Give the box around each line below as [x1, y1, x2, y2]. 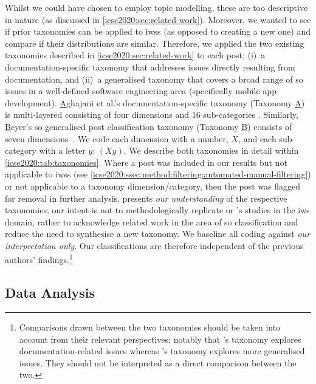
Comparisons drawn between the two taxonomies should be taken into [19, 320, 281, 333]
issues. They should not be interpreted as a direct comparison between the [19, 356, 297, 369]
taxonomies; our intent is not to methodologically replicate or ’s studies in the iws [5, 204, 310, 216]
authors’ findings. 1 [5, 252, 73, 266]
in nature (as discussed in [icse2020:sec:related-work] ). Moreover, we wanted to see [5, 13, 311, 26]
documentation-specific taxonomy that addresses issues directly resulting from [5, 60, 295, 73]
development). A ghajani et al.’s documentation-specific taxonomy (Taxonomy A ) [5, 96, 305, 109]
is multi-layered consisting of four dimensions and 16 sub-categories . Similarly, [5, 108, 298, 121]
